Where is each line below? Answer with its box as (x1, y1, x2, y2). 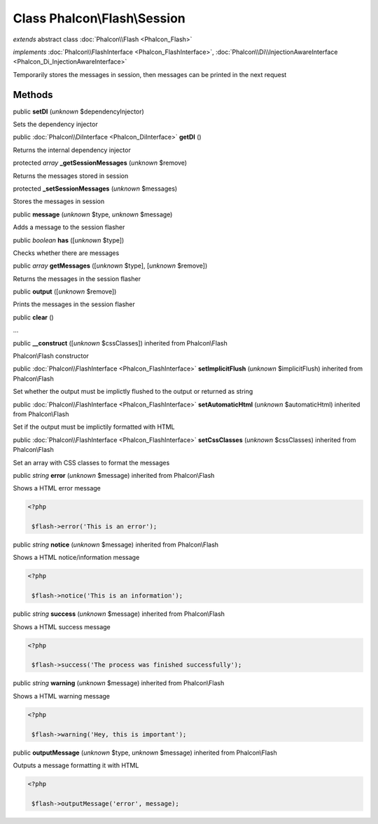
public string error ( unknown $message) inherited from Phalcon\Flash (13, 471, 215, 479)
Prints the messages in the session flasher (13, 300, 136, 308)
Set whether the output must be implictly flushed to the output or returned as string (13, 387, 253, 396)
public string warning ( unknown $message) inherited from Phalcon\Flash (13, 679, 225, 687)
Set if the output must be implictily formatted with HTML (13, 423, 175, 431)
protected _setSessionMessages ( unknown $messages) (13, 184, 178, 193)
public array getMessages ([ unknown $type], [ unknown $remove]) (13, 261, 208, 270)
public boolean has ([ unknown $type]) (13, 235, 125, 245)
